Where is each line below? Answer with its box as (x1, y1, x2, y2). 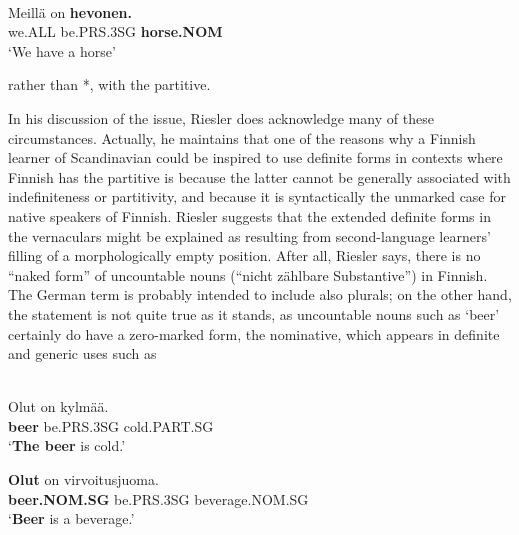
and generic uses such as (8, 343, 157, 364)
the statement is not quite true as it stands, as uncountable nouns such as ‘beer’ (8, 303, 500, 324)
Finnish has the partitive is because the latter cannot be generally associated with (8, 166, 511, 187)
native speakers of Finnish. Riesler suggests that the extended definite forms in (8, 205, 491, 226)
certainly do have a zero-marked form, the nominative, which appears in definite (8, 323, 500, 344)
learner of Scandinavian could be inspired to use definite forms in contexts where (8, 147, 503, 168)
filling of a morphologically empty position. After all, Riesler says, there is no (8, 245, 481, 266)
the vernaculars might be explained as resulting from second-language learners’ (8, 225, 491, 246)
